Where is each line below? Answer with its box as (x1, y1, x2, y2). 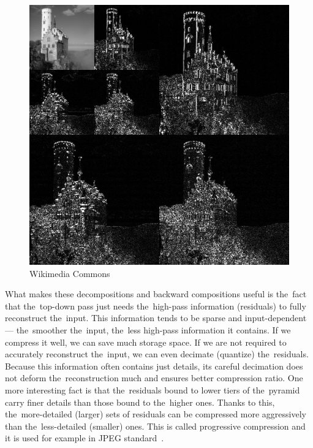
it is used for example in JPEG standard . (5, 431, 164, 444)
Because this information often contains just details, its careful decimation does (5, 359, 303, 372)
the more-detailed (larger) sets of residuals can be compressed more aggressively (5, 408, 306, 420)
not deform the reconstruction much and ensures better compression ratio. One (5, 371, 303, 384)
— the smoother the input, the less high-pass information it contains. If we (5, 323, 291, 336)
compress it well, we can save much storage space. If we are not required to (5, 335, 287, 348)
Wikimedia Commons (29, 267, 110, 279)
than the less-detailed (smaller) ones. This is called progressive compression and (5, 419, 306, 432)
